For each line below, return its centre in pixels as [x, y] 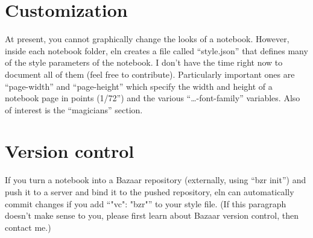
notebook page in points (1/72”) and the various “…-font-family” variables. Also [153, 98]
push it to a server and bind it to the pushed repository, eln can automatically [150, 192]
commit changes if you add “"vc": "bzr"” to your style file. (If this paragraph [146, 203]
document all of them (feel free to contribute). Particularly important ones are [150, 74]
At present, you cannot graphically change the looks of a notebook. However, [147, 39]
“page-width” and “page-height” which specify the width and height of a [139, 86]
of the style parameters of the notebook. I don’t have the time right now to [144, 62]
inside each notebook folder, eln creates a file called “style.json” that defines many [156, 50]
